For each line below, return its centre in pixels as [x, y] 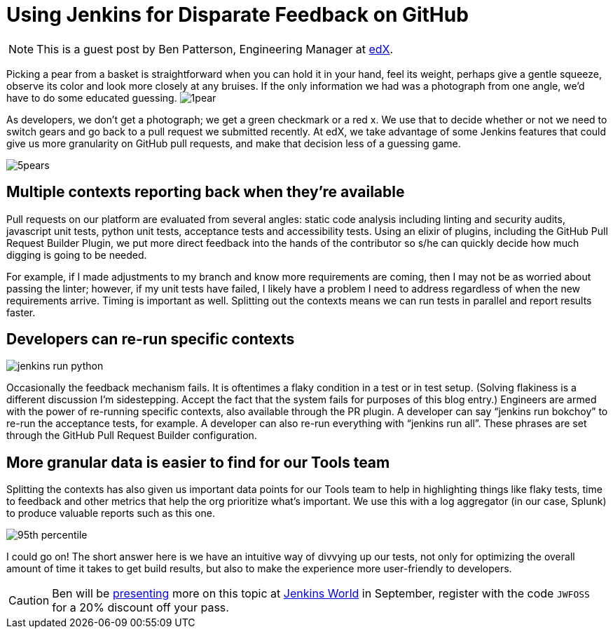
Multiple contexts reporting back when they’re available [206, 192]
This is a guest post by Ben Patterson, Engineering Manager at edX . [215, 49]
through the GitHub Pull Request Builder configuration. [132, 436]
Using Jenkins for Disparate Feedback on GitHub [237, 15]
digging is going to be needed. [77, 255]
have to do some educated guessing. [92, 97]
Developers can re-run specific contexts [151, 339]
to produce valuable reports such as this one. [111, 513]
